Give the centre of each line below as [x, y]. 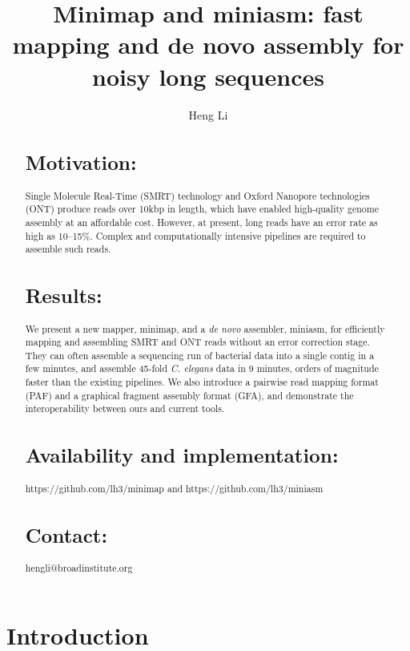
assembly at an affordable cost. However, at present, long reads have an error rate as [201, 222]
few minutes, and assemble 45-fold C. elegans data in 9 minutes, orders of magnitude [202, 368]
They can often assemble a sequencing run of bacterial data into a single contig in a [200, 355]
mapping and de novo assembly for [208, 44]
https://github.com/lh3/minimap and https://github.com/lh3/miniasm [174, 488]
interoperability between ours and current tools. [125, 408]
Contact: [66, 534]
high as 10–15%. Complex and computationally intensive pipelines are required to [195, 235]
